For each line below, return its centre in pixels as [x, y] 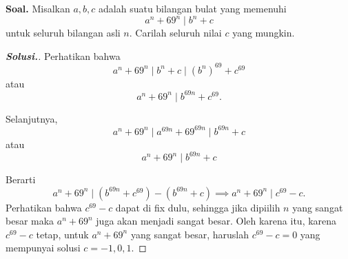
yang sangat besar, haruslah [190, 234]
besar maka [30, 221]
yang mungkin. [264, 33]
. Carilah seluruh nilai [175, 33]
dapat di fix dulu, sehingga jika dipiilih [198, 207]
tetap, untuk [62, 234]
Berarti [21, 179]
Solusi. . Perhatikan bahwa [63, 55]
